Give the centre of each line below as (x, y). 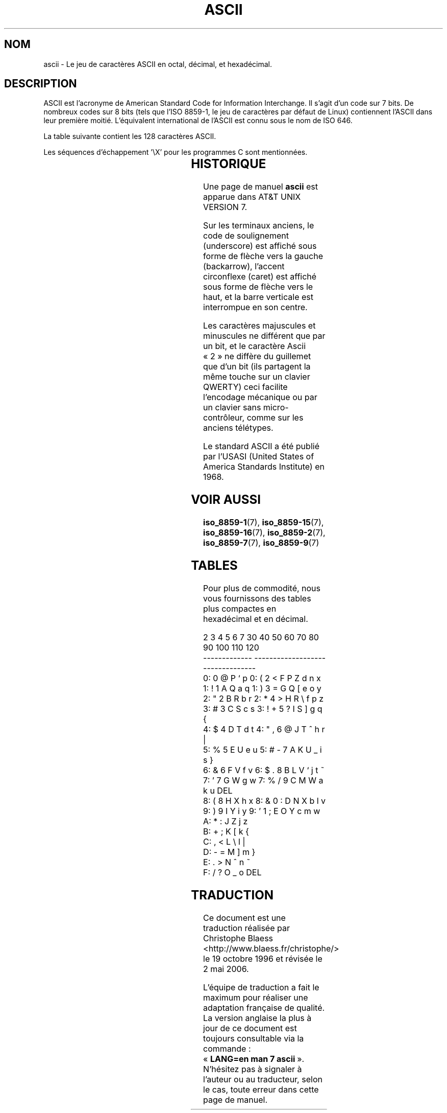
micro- (276, 408)
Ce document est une (244, 918)
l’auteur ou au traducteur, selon (263, 1079)
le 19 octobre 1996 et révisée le (263, 958)
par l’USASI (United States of (259, 457)
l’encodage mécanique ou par (260, 397)
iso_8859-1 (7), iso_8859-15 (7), (264, 523)
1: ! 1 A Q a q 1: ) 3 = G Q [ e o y (262, 688)
